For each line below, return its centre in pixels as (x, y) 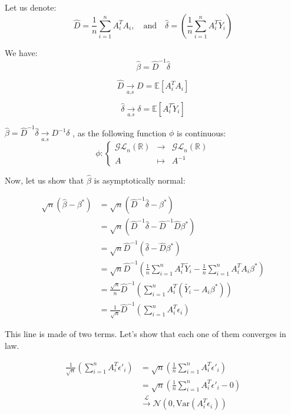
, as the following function (120, 133)
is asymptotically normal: (140, 180)
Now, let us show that (44, 180)
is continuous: (201, 133)
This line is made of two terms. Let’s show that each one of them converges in (145, 334)
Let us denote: (31, 7)
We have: (21, 52)
